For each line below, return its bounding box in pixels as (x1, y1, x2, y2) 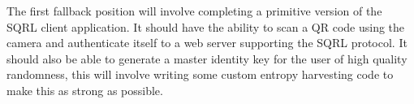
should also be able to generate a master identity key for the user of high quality (6, 50, 408, 67)
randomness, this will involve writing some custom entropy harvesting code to (6, 66, 394, 83)
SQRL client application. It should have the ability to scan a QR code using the (6, 18, 405, 35)
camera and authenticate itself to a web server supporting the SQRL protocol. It (6, 34, 408, 51)
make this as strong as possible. (6, 81, 163, 98)
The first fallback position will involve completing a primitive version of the (6, 2, 382, 19)
